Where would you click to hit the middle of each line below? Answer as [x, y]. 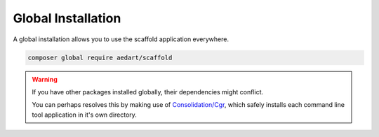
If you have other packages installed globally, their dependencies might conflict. [148, 92]
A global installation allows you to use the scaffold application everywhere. [121, 39]
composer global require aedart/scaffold [100, 57]
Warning [45, 79]
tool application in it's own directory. [84, 115]
